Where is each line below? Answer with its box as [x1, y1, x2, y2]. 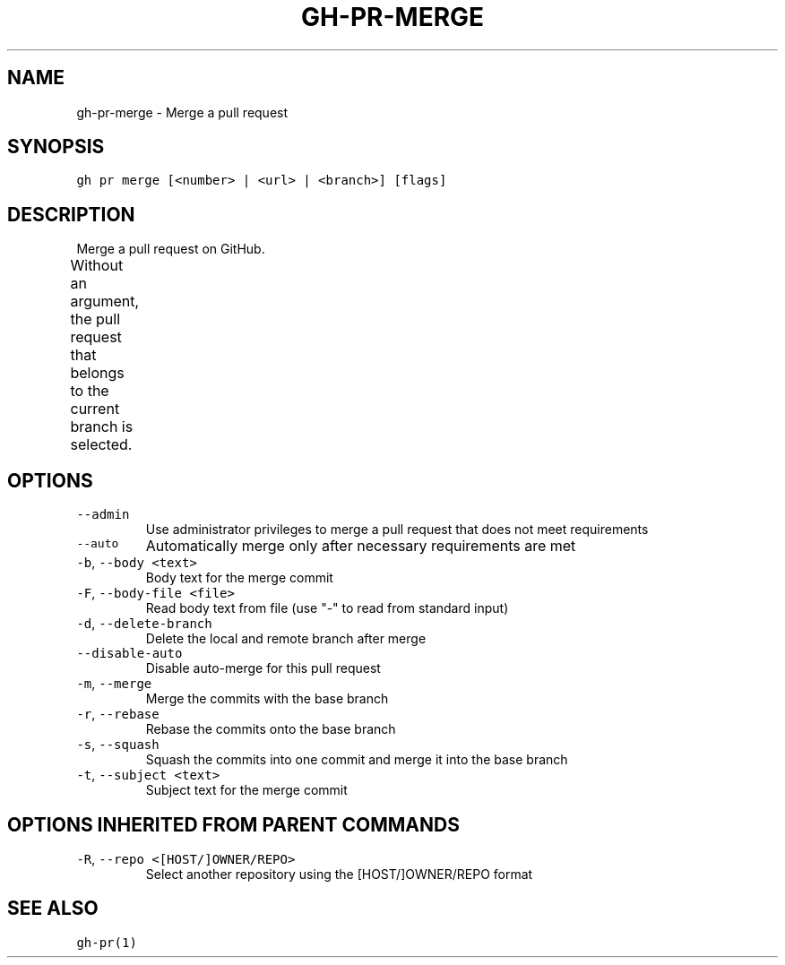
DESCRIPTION [7, 202, 135, 226]
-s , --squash [76, 737, 160, 753]
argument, [70, 292, 140, 311]
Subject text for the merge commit [145, 782, 348, 798]
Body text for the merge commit [145, 570, 333, 586]
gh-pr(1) [76, 935, 137, 950]
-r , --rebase [76, 706, 160, 722]
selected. [70, 435, 133, 454]
